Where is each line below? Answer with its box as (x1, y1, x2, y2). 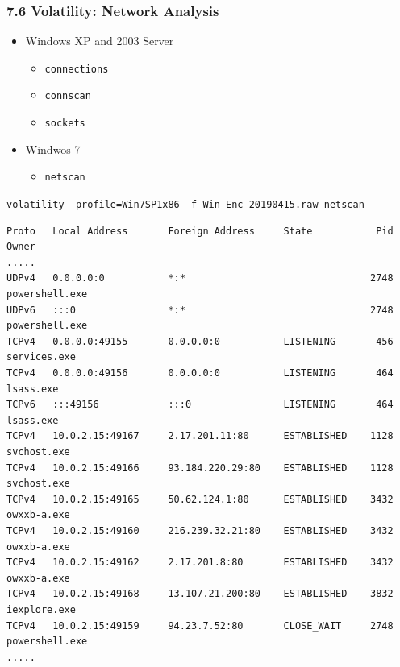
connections (44, 63, 109, 75)
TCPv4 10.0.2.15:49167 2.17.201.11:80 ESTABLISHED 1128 (6, 430, 394, 442)
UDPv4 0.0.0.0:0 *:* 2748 (6, 272, 394, 284)
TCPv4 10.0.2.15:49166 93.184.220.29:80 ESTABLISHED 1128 (6, 462, 394, 474)
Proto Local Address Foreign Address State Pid (6, 225, 394, 237)
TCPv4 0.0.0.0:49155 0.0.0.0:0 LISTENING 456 (6, 335, 394, 347)
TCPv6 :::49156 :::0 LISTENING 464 (6, 399, 394, 411)
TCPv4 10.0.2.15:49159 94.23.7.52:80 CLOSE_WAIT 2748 (6, 619, 394, 632)
